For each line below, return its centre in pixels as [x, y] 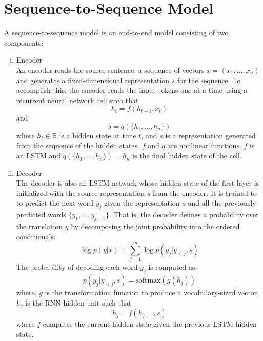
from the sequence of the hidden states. [78, 145]
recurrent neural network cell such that [77, 100]
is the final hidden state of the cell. [187, 156]
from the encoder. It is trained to [205, 193]
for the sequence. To [209, 80]
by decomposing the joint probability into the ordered [155, 226]
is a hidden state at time [98, 135]
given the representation [142, 203]
